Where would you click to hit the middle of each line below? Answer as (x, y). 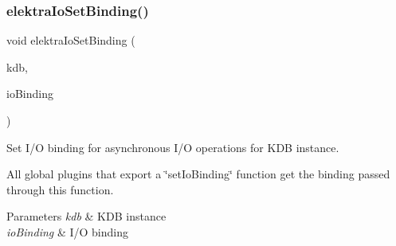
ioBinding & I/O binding (67, 231)
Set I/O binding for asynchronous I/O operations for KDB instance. (173, 147)
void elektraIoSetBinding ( (71, 40)
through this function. (60, 189)
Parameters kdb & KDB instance (86, 216)
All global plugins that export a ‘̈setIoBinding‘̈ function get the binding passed (198, 174)
